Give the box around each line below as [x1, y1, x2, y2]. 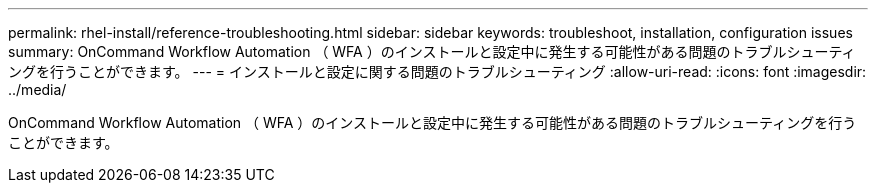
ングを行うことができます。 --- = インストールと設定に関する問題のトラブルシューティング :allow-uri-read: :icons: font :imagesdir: [8, 63, 867, 80]
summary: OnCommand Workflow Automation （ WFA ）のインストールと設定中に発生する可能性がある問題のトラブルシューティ [8, 43, 856, 60]
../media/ [8, 81, 67, 98]
